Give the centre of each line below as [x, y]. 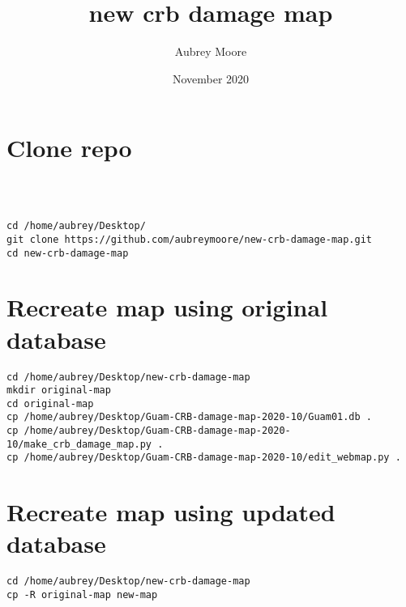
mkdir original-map [59, 391]
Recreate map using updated [171, 512]
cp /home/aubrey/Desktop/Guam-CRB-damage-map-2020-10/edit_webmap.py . [204, 458]
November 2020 [211, 78]
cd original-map [50, 403]
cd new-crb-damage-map [68, 253]
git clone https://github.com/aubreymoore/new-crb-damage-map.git [190, 239]
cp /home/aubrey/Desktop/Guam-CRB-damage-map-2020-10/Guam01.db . [190, 417]
